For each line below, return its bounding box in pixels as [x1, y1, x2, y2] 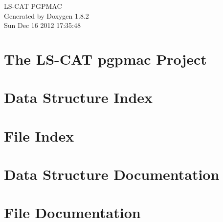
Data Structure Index [4, 87, 153, 107]
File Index [4, 125, 74, 146]
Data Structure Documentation [4, 164, 220, 184]
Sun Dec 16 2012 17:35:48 [4, 20, 81, 30]
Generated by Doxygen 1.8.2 [4, 10, 89, 21]
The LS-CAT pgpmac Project [4, 49, 207, 69]
